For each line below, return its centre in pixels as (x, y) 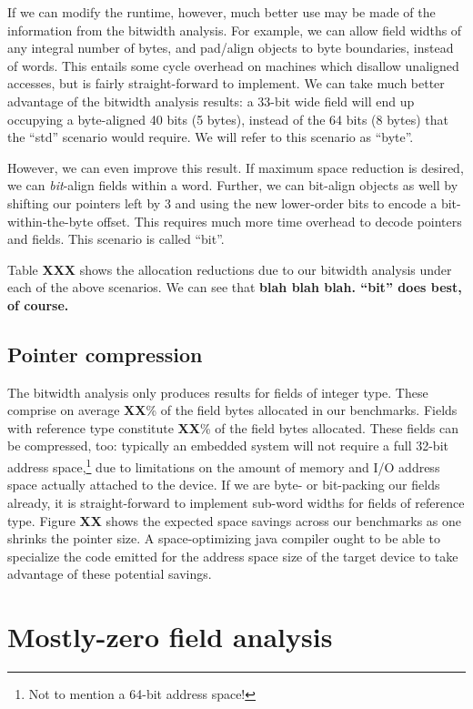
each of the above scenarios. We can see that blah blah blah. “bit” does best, (235, 287)
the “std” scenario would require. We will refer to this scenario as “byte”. (211, 137)
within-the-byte (50, 221)
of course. (38, 304)
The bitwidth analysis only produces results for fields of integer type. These (218, 392)
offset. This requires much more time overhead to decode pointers (279, 221)
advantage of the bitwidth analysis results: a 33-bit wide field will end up (211, 101)
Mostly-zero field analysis (170, 637)
